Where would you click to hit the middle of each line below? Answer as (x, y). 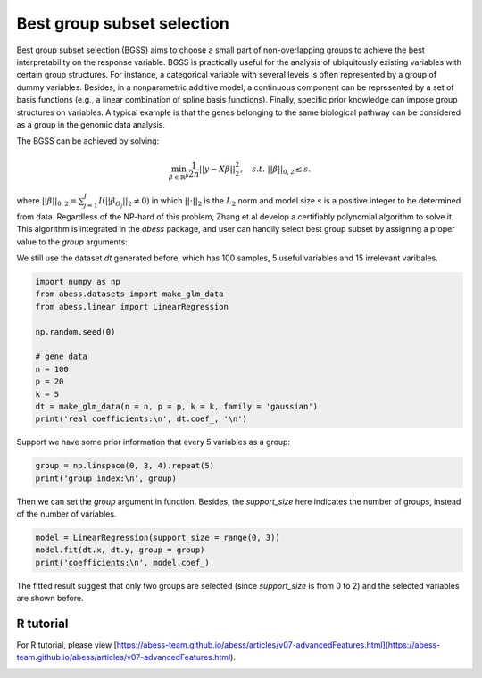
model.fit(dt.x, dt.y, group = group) (120, 550)
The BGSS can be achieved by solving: (88, 141)
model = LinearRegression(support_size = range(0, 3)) (158, 538)
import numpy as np (78, 282)
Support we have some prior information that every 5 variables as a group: (153, 442)
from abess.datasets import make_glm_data (129, 294)
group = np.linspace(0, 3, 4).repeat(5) (125, 466)
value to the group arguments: (72, 242)
